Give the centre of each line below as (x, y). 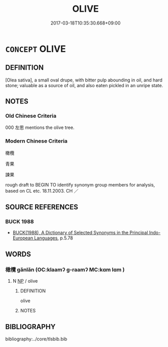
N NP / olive (25, 281)
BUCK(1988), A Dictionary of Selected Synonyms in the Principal (80, 233)
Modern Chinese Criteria (36, 141)
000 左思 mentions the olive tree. (40, 127)
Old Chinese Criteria (31, 116)
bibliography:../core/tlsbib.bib (36, 339)
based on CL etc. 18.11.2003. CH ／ (42, 191)
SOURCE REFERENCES (42, 207)
